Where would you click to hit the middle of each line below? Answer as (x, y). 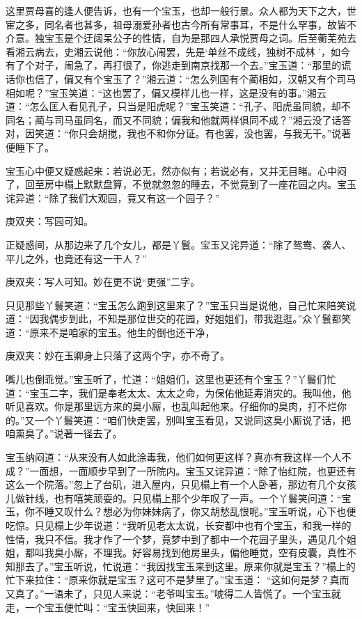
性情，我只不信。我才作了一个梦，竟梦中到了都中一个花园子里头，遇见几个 (176, 539)
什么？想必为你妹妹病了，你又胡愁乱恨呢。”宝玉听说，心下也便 (215, 511)
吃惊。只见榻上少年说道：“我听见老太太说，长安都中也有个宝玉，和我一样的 (179, 525)
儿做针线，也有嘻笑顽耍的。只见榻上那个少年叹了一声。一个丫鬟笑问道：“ (174, 497)
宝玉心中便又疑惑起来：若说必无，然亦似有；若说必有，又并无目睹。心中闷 (176, 170)
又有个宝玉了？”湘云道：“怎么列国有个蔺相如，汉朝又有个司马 (215, 78)
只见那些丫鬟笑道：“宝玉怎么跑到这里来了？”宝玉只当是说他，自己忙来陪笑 (176, 305)
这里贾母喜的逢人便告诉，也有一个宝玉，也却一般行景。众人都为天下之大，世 (181, 10)
